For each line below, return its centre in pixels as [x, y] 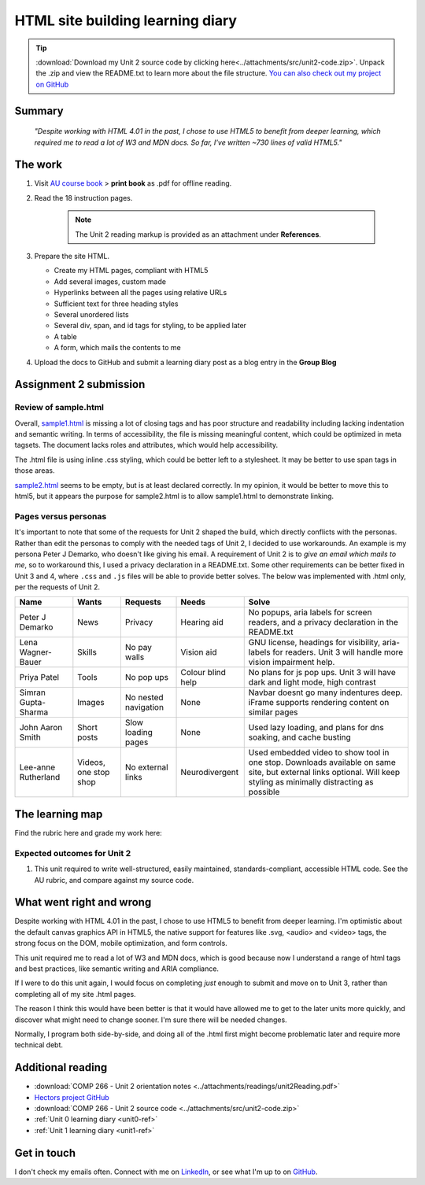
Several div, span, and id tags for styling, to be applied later [150, 326]
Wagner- [36, 652]
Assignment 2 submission [80, 384]
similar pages [273, 712]
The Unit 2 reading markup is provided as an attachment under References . [198, 234]
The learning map [59, 814]
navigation [144, 707]
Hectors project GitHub [72, 1097]
